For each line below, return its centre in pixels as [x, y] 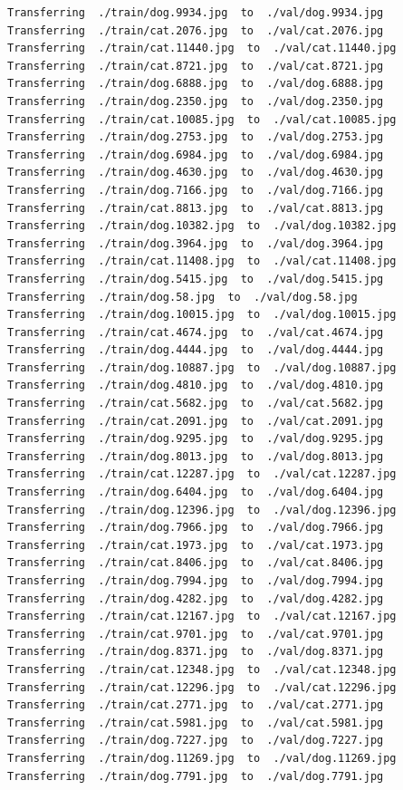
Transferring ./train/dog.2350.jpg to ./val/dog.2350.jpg [196, 101]
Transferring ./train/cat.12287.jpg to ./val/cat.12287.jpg [202, 474]
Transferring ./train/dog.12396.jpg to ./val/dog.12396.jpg [202, 510]
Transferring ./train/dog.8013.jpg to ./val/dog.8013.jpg [196, 456]
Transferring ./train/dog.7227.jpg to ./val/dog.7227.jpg [196, 741]
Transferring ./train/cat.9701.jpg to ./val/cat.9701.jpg [196, 634]
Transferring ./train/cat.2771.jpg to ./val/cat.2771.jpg [196, 705]
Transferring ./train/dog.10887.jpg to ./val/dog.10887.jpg [202, 367]
